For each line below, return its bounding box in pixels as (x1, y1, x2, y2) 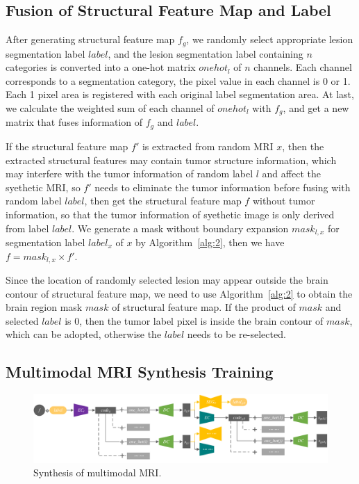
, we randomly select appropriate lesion (186, 32, 353, 47)
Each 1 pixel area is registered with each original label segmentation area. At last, (6, 87, 354, 102)
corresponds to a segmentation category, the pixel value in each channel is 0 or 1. (6, 73, 351, 88)
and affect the (262, 166, 321, 181)
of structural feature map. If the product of (112, 300, 296, 314)
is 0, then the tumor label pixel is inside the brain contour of (65, 313, 324, 328)
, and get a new (283, 101, 349, 115)
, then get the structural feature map (84, 193, 242, 208)
